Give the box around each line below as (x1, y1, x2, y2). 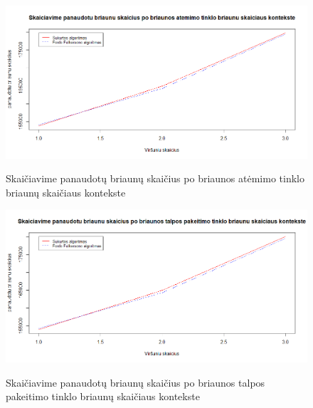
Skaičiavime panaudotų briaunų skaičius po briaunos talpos (6, 375, 265, 389)
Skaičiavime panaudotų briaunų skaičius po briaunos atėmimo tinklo (6, 171, 304, 186)
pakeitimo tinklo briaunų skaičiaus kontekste (6, 389, 200, 404)
